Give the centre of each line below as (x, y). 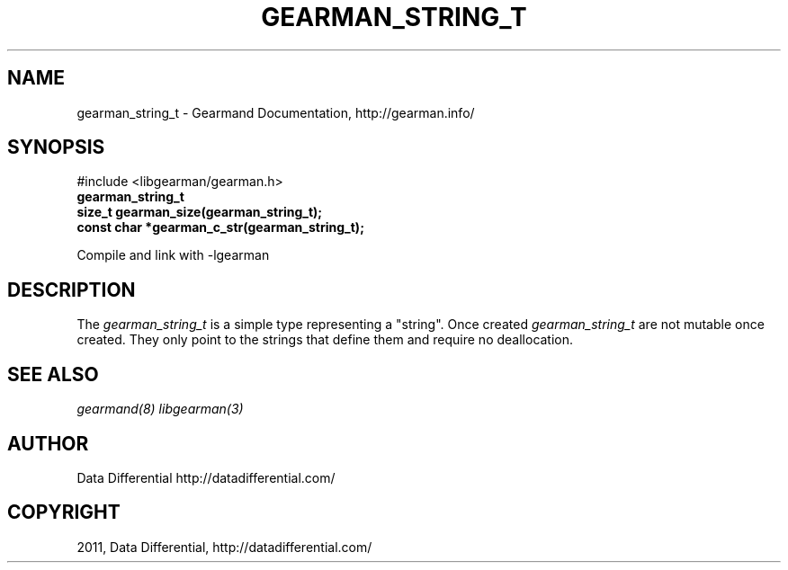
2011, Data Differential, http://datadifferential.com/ (224, 547)
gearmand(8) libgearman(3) (160, 409)
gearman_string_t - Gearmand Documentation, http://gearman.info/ (276, 112)
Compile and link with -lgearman (173, 255)
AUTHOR (48, 443)
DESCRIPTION (72, 289)
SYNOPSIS (56, 147)
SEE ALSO (53, 374)
